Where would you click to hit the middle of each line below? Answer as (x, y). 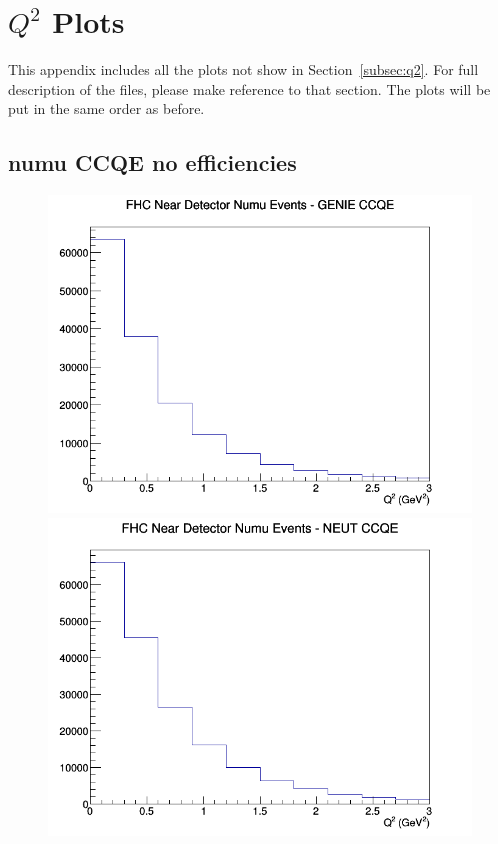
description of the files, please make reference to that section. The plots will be (249, 88)
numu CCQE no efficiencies (152, 162)
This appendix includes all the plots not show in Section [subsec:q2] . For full (243, 69)
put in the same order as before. (106, 108)
